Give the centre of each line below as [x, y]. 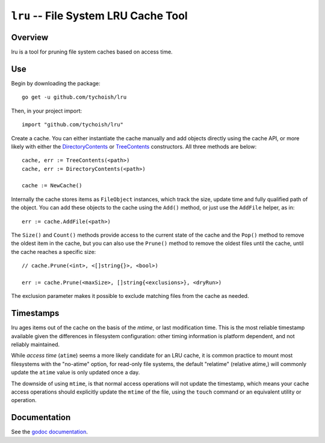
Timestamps [35, 313]
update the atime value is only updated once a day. [76, 373]
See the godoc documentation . [50, 432]
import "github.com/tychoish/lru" [73, 125]
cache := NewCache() [52, 186]
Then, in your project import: [47, 111]
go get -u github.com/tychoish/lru [74, 97]
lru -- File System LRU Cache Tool [99, 16]
